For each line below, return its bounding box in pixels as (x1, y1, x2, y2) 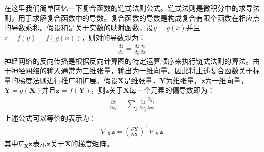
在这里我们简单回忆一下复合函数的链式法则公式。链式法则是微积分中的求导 (4, 3, 253, 13)
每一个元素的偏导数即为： (129, 85, 215, 95)
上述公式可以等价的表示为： (4, 113, 96, 123)
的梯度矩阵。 (71, 138, 114, 148)
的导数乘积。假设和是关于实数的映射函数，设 (4, 22, 153, 33)
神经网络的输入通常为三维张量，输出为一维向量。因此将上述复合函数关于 (11, 65, 253, 76)
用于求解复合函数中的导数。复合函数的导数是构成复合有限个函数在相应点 (18, 12, 260, 23)
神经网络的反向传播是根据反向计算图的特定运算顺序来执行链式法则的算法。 (4, 55, 253, 66)
